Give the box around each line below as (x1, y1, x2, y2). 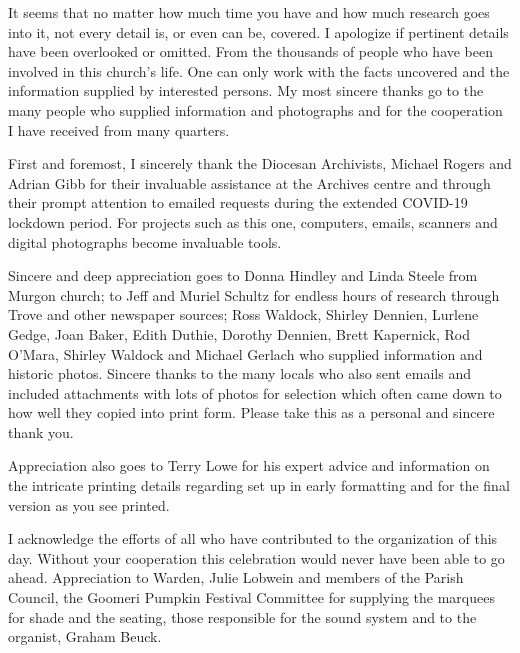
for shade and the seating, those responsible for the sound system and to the (8, 606, 477, 627)
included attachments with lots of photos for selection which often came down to (8, 382, 502, 403)
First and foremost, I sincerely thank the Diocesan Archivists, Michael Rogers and (8, 153, 512, 174)
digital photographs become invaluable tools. (8, 231, 282, 252)
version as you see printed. (8, 494, 170, 515)
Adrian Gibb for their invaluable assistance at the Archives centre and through (8, 172, 491, 193)
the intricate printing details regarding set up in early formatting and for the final (8, 475, 510, 496)
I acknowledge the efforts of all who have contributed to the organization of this (8, 528, 498, 549)
